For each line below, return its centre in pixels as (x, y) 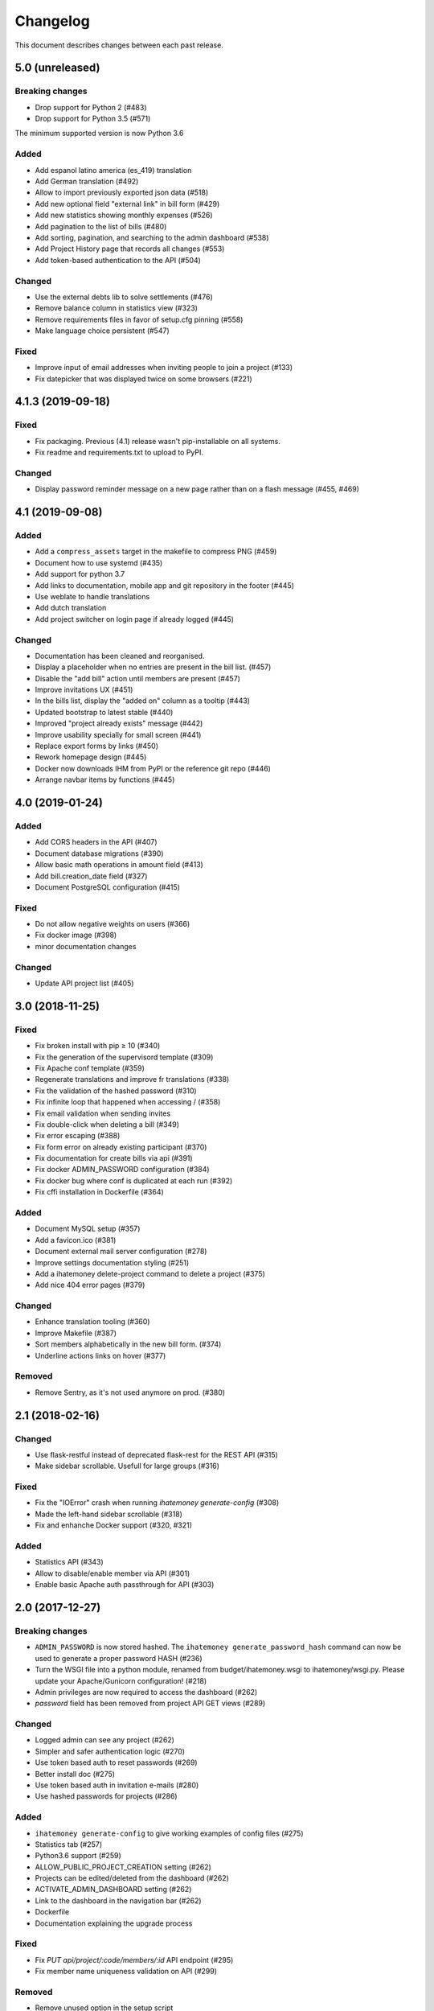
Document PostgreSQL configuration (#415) (108, 887)
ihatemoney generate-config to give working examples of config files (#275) (169, 1833)
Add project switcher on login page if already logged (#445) (135, 619)
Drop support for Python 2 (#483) (91, 107)
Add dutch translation (71, 608)
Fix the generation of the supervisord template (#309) (124, 1057)
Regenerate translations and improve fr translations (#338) (132, 1080)
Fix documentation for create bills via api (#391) (114, 1158)
